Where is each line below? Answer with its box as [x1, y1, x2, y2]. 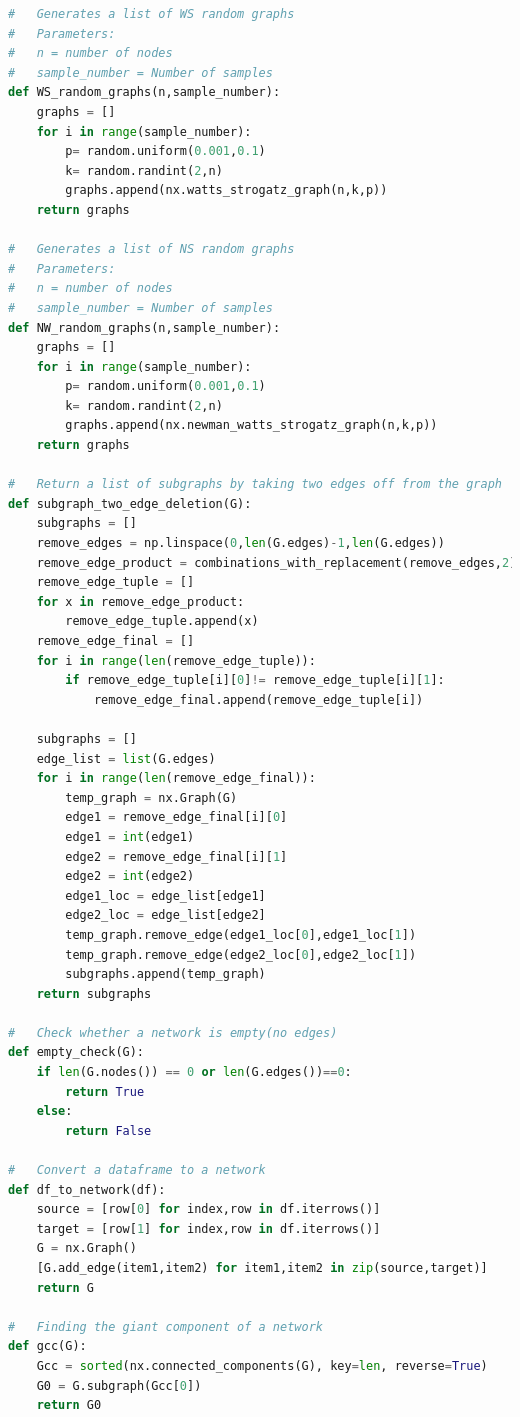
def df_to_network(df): [8, 1182, 166, 1197]
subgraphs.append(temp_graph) [65, 967, 266, 982]
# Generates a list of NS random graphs [8, 242, 295, 257]
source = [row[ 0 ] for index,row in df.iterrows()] [36, 1202, 381, 1217]
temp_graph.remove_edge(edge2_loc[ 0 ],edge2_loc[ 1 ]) [65, 947, 417, 962]
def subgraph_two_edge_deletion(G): [8, 496, 252, 511]
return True [65, 1084, 145, 1099]
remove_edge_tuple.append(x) [65, 614, 259, 629]
